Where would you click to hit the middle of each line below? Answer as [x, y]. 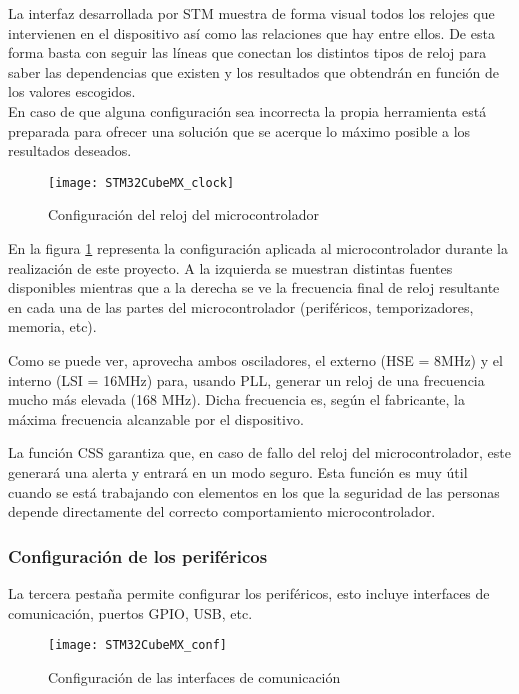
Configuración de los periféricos [138, 555]
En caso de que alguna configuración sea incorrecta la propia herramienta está [247, 110]
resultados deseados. [70, 150]
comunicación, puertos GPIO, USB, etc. [130, 612]
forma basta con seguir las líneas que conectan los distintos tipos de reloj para [247, 52]
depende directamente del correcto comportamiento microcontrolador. [222, 511]
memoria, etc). [52, 326]
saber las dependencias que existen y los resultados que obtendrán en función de [254, 71]
